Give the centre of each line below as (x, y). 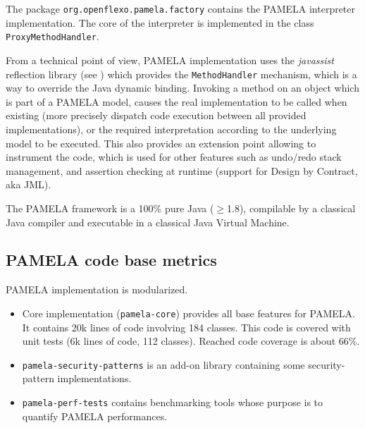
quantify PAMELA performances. (95, 416)
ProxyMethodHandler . (52, 36)
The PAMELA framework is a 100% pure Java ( (110, 208)
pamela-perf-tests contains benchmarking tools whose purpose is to (173, 402)
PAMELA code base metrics (111, 260)
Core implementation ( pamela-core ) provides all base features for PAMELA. (188, 313)
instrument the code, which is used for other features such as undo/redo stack (174, 157)
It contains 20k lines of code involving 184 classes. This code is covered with (186, 327)
